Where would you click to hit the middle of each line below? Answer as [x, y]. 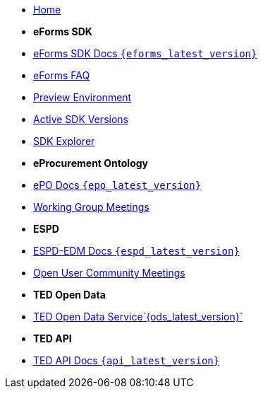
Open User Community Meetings [109, 273]
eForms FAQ [62, 75]
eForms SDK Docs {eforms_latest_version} [145, 53]
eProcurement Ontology [91, 163]
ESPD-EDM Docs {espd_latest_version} [136, 251]
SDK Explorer [64, 141]
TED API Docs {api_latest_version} [127, 360]
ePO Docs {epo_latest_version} [117, 185]
